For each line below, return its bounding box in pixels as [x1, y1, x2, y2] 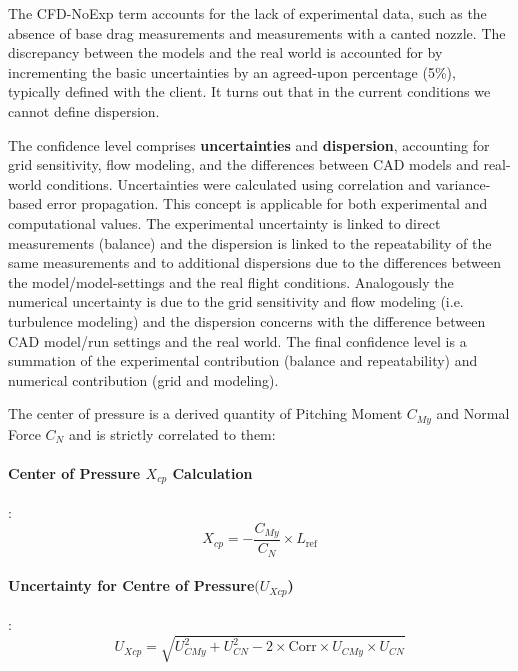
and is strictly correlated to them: [68, 423, 276, 444]
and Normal [436, 403, 510, 424]
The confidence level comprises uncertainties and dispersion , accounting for [8, 134, 490, 155]
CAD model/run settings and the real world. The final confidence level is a [8, 330, 467, 351]
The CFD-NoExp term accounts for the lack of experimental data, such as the [8, 3, 487, 23]
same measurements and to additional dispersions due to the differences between [8, 252, 501, 273]
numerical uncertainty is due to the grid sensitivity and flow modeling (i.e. [8, 291, 464, 312]
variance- [435, 173, 491, 194]
